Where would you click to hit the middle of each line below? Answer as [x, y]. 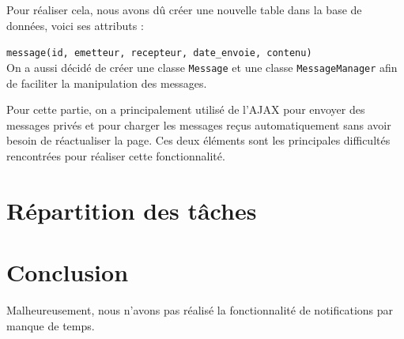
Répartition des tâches [132, 210]
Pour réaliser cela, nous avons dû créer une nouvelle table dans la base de [184, 9]
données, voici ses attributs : [75, 25]
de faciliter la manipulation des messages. [107, 83]
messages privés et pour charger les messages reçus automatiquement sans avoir [199, 124]
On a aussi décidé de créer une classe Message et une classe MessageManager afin [202, 67]
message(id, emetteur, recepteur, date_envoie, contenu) [159, 53]
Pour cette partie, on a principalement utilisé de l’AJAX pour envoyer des [186, 109]
